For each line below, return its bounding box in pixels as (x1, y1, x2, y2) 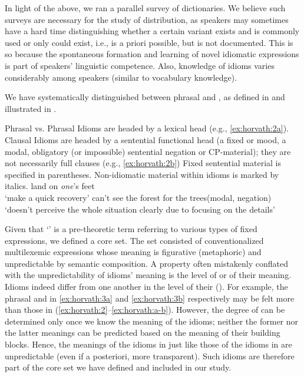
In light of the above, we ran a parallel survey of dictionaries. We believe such (5, 2, 286, 14)
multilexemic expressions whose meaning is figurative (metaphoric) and (5, 246, 262, 258)
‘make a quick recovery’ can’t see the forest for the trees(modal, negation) (5, 191, 272, 203)
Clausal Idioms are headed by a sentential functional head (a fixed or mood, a (5, 133, 286, 145)
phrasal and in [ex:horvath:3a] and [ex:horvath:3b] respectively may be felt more (5, 292, 295, 304)
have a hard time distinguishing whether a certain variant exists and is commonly (5, 25, 300, 37)
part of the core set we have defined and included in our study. (5, 361, 232, 373)
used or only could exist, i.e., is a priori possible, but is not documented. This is (5, 36, 293, 48)
